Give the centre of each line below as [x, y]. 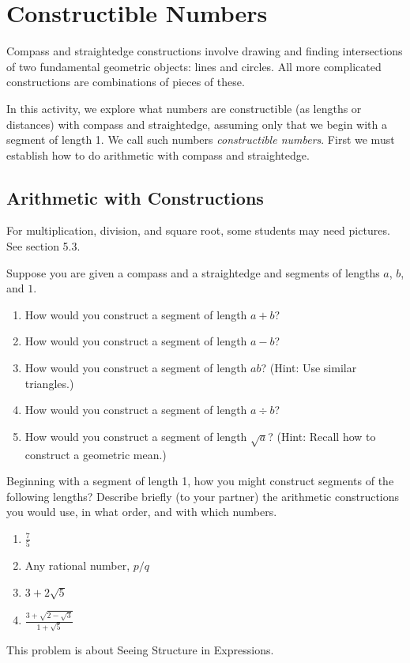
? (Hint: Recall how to [322, 436]
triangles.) [49, 383]
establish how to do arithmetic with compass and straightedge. [158, 154]
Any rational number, [77, 565]
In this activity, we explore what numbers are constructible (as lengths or [184, 108]
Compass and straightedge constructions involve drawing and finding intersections [205, 51]
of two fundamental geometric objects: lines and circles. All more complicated [194, 66]
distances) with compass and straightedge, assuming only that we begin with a [197, 124]
